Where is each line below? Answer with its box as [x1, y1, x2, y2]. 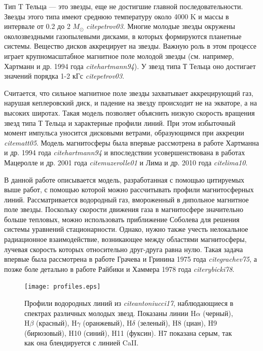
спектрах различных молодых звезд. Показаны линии [24, 307, 189, 318]
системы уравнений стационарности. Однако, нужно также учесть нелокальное [4, 224, 248, 234]
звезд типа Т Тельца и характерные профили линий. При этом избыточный [4, 117, 236, 128]
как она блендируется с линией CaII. [24, 337, 139, 348]
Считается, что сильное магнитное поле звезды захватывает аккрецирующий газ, [4, 87, 253, 98]
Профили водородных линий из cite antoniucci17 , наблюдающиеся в [24, 298, 234, 308]
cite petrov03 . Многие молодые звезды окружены [86, 21, 235, 31]
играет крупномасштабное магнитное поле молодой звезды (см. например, [4, 50, 234, 61]
